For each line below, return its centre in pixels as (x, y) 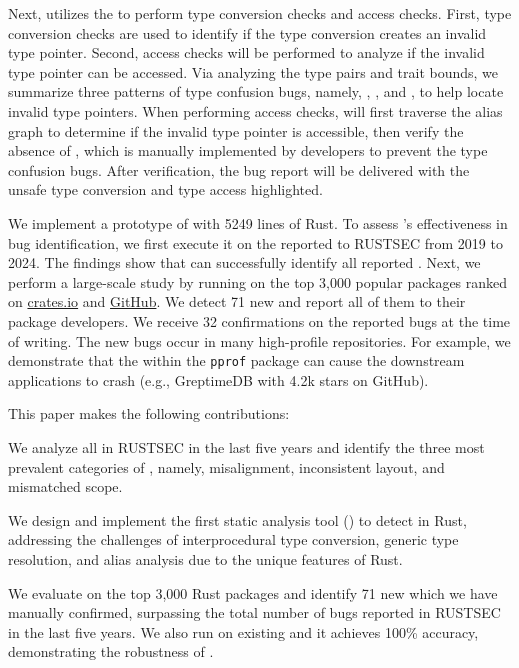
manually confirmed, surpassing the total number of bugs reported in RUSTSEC (254, 612)
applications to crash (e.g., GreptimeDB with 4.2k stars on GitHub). (218, 379)
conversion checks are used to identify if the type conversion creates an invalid (247, 32)
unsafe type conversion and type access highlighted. (165, 189)
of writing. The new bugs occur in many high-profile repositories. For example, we (259, 340)
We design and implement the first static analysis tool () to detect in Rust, (237, 519)
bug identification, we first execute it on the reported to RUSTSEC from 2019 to (255, 242)
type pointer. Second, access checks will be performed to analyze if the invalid (246, 52)
